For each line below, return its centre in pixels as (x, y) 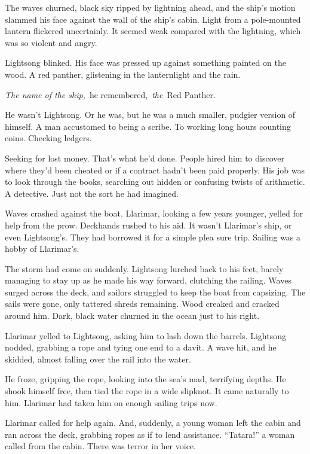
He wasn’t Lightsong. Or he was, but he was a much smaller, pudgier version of (150, 115)
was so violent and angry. (51, 42)
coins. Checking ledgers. (48, 138)
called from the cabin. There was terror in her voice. (100, 446)
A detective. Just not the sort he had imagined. (92, 193)
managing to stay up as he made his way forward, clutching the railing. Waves (148, 280)
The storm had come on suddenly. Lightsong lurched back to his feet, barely (144, 268)
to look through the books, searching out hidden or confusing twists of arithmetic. (155, 182)
